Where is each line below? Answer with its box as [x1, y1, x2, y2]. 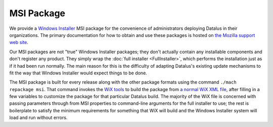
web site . [9, 39, 29, 46]
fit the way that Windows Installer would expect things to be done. [9, 70, 148, 76]
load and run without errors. [9, 114, 68, 121]
